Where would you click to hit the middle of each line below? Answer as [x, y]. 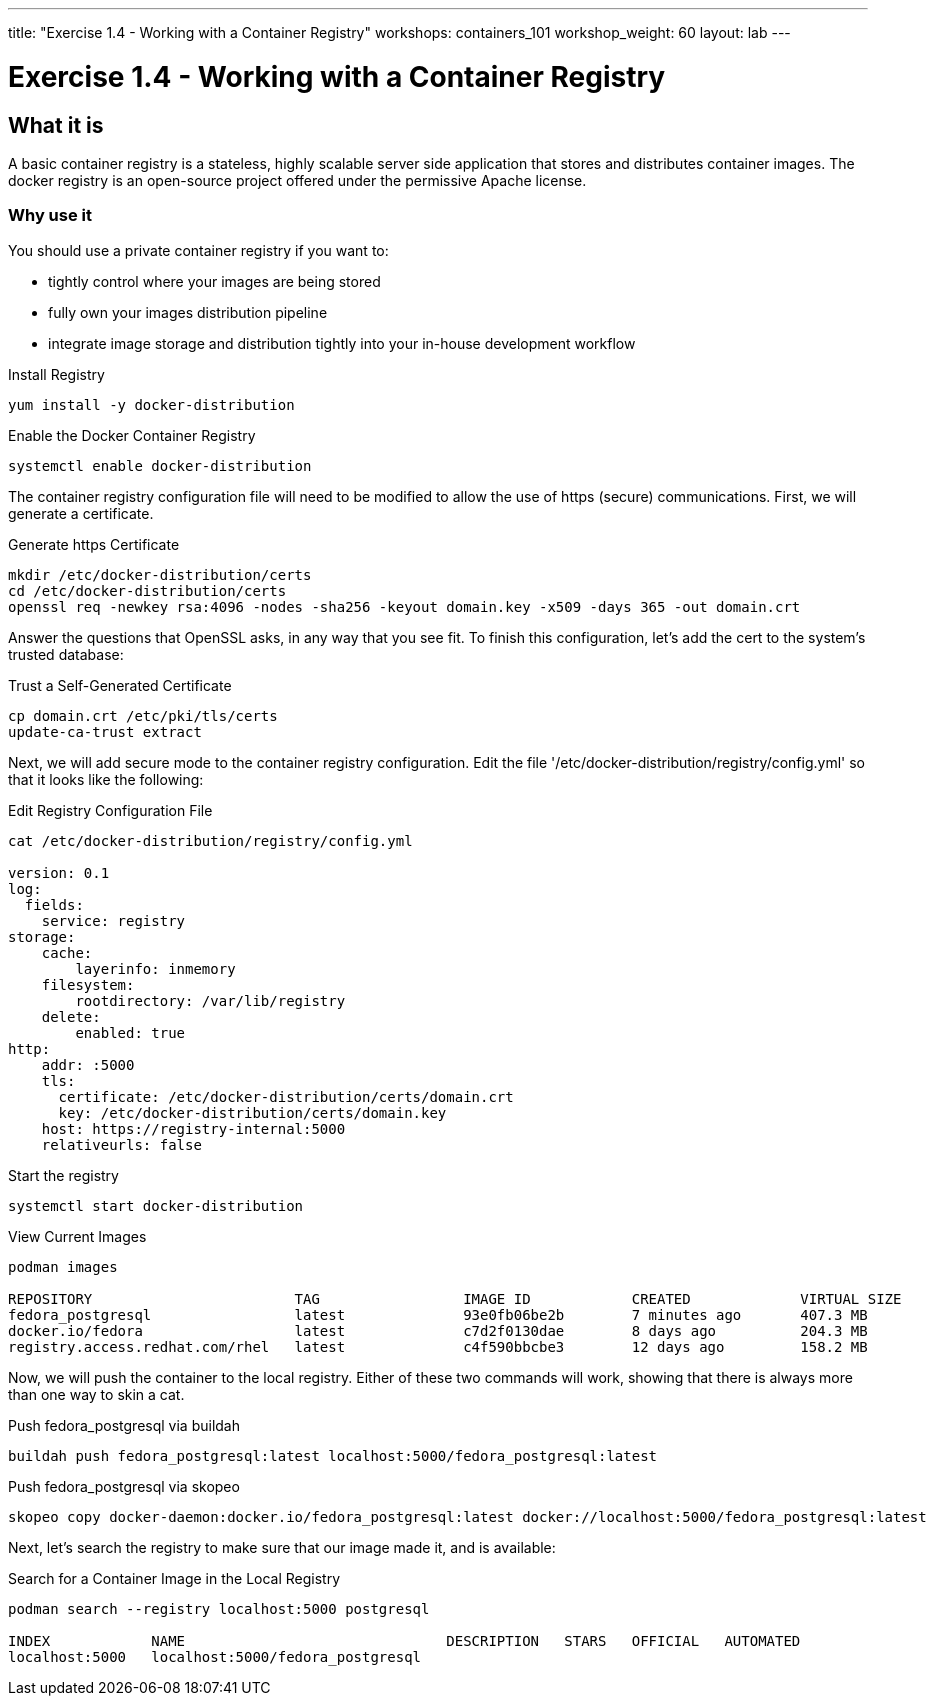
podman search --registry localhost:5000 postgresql [219, 1608]
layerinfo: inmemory [155, 968]
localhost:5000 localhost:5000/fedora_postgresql [215, 1656]
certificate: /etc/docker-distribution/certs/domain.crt [286, 1096]
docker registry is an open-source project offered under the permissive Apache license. [297, 180]
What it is [56, 125]
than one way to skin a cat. [96, 1394]
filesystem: [88, 984]
